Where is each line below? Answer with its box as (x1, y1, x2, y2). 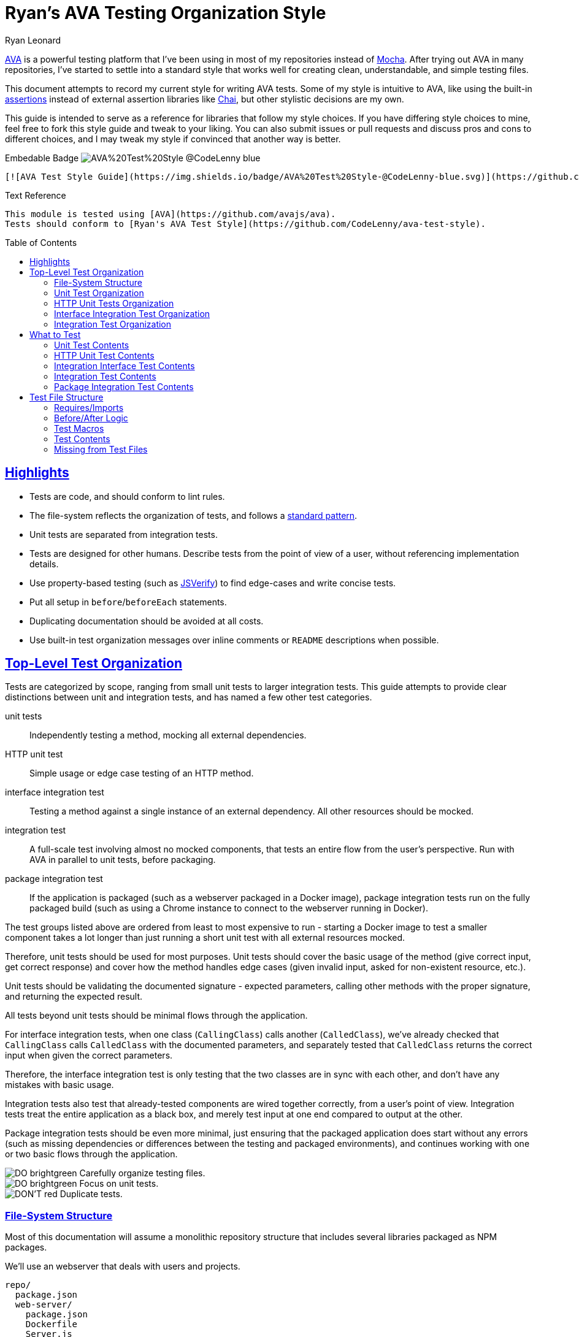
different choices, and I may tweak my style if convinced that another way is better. (5, 133, 341, 144)
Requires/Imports (54, 402, 124, 413)
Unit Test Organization (54, 287, 144, 298)
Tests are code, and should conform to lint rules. (29, 491, 225, 502)
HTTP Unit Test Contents (54, 350, 155, 361)
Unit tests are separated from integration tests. (29, 529, 218, 540)
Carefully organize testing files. (79, 1168, 205, 1179)
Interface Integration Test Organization (54, 308, 210, 319)
